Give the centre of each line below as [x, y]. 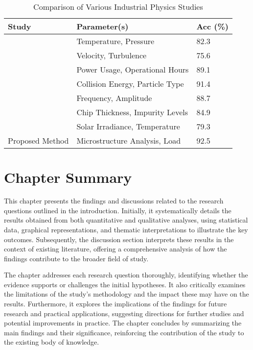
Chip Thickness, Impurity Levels [132, 112]
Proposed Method [38, 140]
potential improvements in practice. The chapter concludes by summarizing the [123, 323]
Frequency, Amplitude [114, 98]
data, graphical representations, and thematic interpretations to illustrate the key [126, 229]
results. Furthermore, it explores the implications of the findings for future [115, 304]
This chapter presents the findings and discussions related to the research [114, 201]
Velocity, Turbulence [112, 55]
